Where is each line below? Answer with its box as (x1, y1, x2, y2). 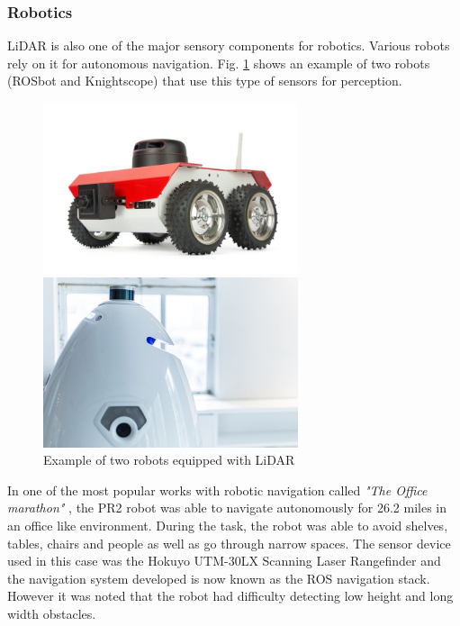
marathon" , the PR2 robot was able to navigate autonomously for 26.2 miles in (7, 498, 446, 517)
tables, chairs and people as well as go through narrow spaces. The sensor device (7, 533, 451, 552)
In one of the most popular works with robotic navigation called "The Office (7, 480, 428, 499)
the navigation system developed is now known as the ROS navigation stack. (7, 568, 430, 587)
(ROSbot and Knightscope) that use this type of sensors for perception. (7, 71, 402, 90)
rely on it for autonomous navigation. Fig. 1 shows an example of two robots (7, 53, 430, 72)
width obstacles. (7, 603, 96, 622)
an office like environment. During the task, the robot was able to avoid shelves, (7, 515, 448, 534)
